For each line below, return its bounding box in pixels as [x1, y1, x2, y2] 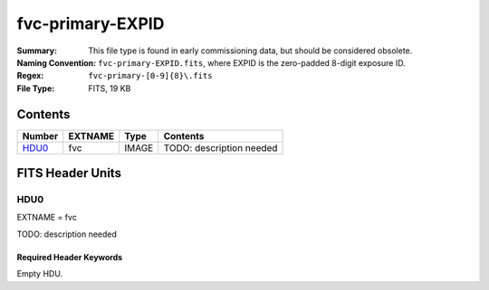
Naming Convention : [16, 57, 97, 68]
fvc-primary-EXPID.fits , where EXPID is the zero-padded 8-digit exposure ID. [98, 57, 407, 68]
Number [22, 129, 59, 142]
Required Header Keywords [16, 251, 123, 262]
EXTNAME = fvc [16, 212, 77, 223]
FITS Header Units [16, 165, 122, 181]
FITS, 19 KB [88, 82, 131, 94]
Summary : [16, 45, 58, 56]
